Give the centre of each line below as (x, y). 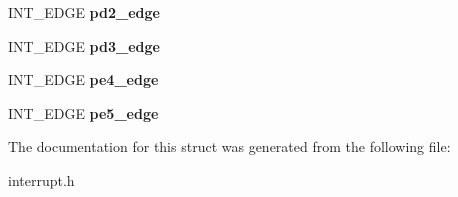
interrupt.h (41, 179)
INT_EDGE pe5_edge (83, 112)
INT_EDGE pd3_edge (84, 45)
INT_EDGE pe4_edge (83, 79)
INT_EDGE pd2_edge (84, 12)
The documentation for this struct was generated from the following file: (229, 146)
